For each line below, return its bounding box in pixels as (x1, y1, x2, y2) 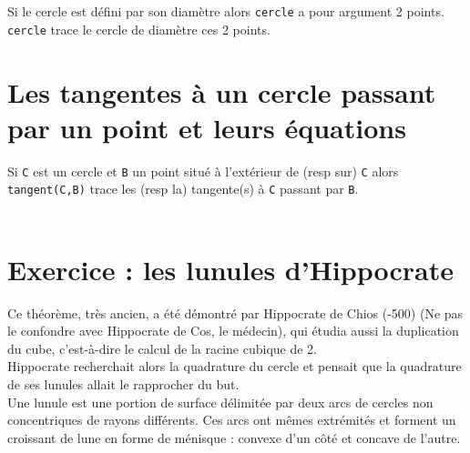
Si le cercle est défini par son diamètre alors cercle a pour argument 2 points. (7, 2, 444, 20)
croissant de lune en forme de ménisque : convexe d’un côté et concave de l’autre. (7, 428, 461, 447)
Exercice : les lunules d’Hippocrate (7, 250, 454, 287)
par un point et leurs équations (7, 108, 406, 146)
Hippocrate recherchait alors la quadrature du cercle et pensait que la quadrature (7, 357, 462, 376)
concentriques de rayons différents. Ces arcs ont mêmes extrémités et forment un (7, 410, 456, 429)
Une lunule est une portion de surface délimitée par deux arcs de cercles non (7, 392, 434, 411)
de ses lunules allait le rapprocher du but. (7, 375, 240, 394)
